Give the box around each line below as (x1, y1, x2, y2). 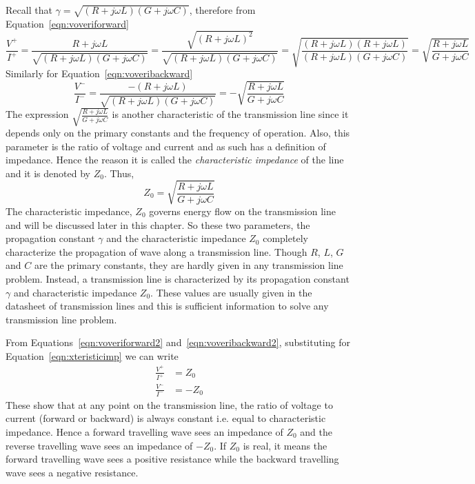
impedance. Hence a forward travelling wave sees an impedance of (6, 425, 283, 439)
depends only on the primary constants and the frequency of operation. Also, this (6, 125, 350, 140)
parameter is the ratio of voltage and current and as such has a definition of (6, 139, 326, 153)
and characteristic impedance (13, 285, 137, 299)
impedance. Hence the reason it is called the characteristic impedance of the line (6, 152, 344, 167)
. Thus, (103, 165, 134, 180)
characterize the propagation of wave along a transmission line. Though (6, 244, 307, 259)
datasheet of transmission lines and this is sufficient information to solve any (6, 299, 329, 313)
